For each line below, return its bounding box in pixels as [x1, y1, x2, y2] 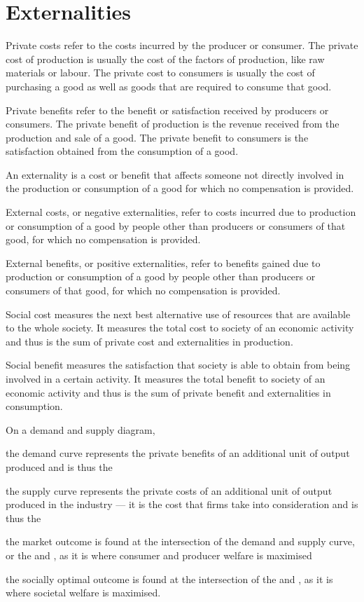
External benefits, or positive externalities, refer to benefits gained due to [6, 255, 321, 270]
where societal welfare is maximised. [6, 585, 161, 600]
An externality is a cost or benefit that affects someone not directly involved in [6, 167, 344, 182]
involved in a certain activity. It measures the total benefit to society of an [6, 371, 325, 385]
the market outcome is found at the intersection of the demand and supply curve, [6, 534, 355, 549]
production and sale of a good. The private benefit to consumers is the [6, 130, 309, 144]
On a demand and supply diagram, [6, 422, 155, 437]
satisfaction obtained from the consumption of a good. [6, 144, 239, 158]
